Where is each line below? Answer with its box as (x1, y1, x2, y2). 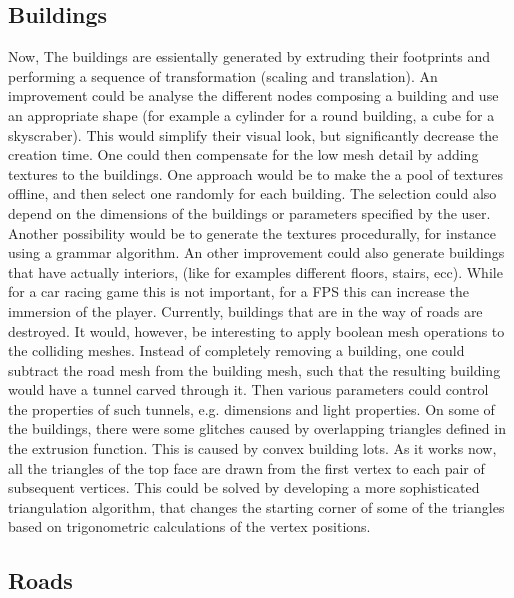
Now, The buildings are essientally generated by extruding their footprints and (8, 46, 490, 67)
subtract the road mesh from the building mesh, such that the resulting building (8, 359, 501, 380)
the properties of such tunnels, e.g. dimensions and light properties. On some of (8, 398, 495, 419)
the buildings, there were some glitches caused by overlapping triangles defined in (8, 418, 506, 439)
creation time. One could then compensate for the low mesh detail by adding (8, 144, 479, 165)
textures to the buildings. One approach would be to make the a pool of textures (8, 163, 504, 184)
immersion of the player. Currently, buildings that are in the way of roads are (8, 300, 483, 321)
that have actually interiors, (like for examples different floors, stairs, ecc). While (8, 261, 503, 282)
